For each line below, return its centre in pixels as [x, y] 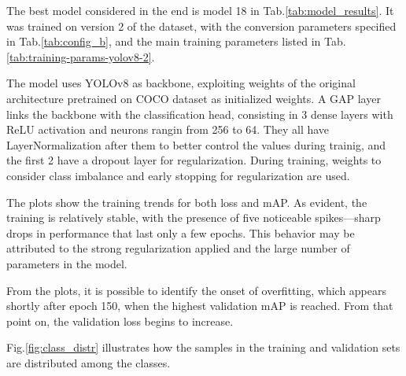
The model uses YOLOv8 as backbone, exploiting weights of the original [181, 83]
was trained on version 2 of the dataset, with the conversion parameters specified [201, 26]
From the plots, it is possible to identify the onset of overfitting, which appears [197, 290]
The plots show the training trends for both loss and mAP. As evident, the [187, 202]
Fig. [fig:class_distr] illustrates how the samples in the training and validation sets [203, 347]
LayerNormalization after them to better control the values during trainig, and [196, 144]
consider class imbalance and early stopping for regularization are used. [178, 175]
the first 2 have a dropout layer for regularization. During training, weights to [194, 160]
